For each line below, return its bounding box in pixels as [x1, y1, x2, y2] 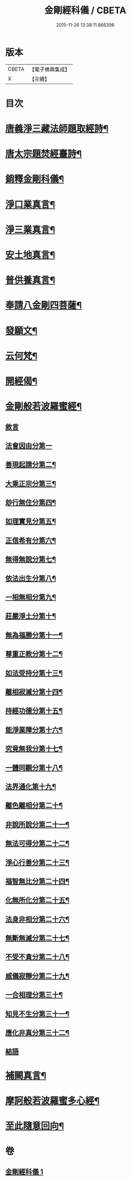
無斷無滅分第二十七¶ [5, 934, 70, 943]
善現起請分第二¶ [5, 460, 56, 469]
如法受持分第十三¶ [5, 669, 63, 677]
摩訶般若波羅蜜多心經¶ [5, 1095, 100, 1107]
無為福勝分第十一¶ [5, 631, 63, 639]
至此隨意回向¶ [5, 1120, 64, 1132]
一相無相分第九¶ [5, 593, 56, 602]
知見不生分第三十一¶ [5, 1010, 70, 1018]
